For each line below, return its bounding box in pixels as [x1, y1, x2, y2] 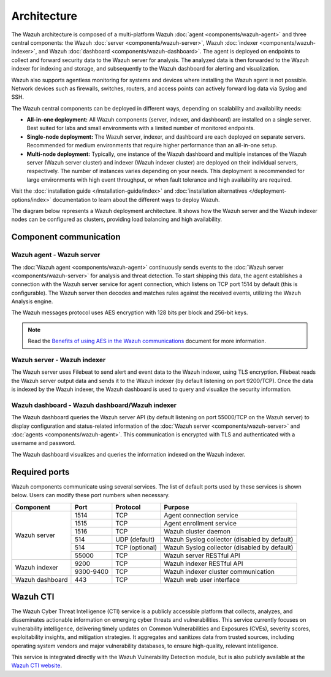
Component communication [11, 232, 121, 242]
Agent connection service [164, 511, 238, 519]
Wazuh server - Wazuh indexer [11, 356, 106, 365]
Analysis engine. [11, 298, 53, 305]
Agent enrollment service [164, 519, 237, 527]
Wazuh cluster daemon [164, 527, 231, 535]
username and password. [11, 439, 76, 447]
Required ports [11, 466, 70, 477]
